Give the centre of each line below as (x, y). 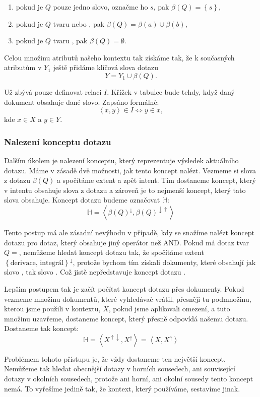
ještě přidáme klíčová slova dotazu (106, 67)
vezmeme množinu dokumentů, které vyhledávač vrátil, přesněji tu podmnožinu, (128, 299)
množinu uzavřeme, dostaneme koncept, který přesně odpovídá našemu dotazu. (126, 318)
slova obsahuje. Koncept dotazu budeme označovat (82, 200)
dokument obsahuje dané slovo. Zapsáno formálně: (82, 102)
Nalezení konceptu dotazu (58, 141)
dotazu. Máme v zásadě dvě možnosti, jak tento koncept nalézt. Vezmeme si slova (130, 170)
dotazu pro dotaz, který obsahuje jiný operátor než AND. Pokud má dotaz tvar (127, 242)
